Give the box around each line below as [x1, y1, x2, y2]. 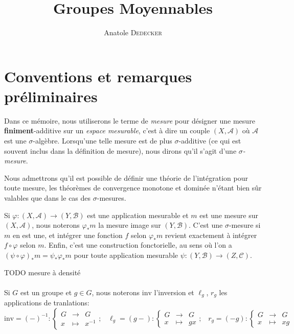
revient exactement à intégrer [165, 229, 257, 240]
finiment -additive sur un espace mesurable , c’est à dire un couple [4, 125, 210, 136]
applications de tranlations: [4, 297, 89, 308]
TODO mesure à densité [4, 267, 81, 277]
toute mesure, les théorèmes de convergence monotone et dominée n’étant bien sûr [4, 182, 262, 193]
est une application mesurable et [87, 209, 189, 220]
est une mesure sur [199, 209, 258, 220]
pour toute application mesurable [74, 249, 178, 260]
